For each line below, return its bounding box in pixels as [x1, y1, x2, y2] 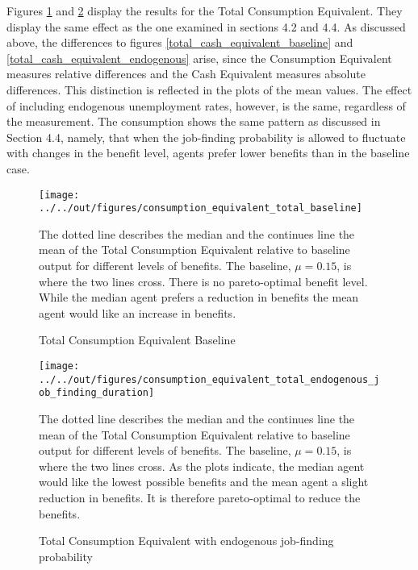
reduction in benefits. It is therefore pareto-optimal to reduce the [39, 489, 361, 506]
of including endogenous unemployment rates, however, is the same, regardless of [6, 97, 406, 114]
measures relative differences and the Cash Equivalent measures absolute [6, 65, 366, 82]
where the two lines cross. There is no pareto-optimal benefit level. [39, 273, 368, 289]
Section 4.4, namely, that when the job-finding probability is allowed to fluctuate [6, 128, 406, 145]
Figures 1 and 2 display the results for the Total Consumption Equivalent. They [6, 2, 403, 19]
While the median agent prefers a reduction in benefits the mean [39, 289, 359, 306]
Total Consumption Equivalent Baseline [39, 331, 236, 348]
